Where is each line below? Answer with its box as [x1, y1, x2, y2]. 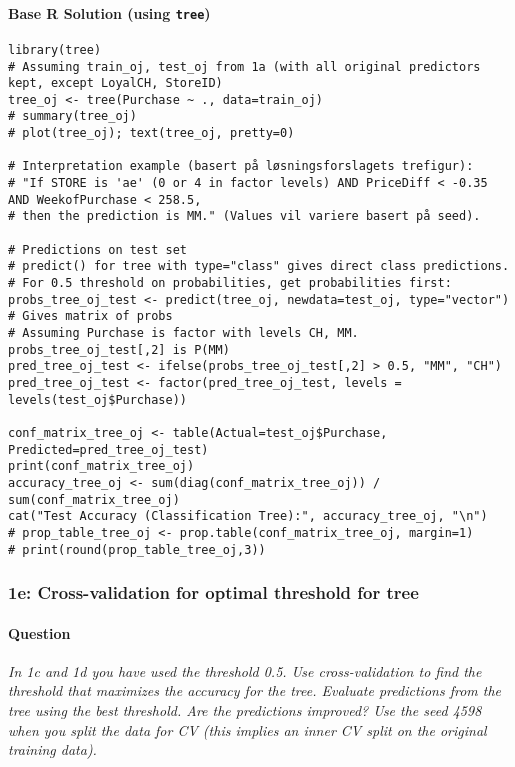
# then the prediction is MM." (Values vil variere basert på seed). [8, 209, 481, 224]
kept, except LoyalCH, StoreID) [8, 76, 223, 91]
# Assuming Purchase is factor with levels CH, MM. [8, 326, 359, 341]
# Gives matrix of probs [8, 309, 173, 324]
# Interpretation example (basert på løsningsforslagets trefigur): [8, 159, 474, 174]
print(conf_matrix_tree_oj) [8, 459, 195, 474]
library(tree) [8, 42, 102, 57]
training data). [8, 739, 97, 760]
